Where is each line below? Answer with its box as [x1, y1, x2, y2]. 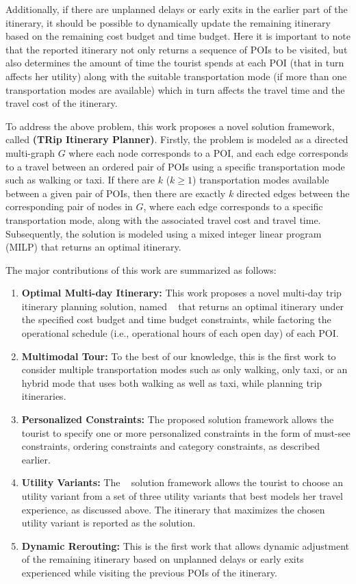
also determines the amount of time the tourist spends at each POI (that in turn [5, 55, 344, 70]
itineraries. [21, 389, 66, 403]
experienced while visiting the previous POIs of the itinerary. [21, 565, 277, 579]
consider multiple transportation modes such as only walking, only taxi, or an [21, 362, 348, 377]
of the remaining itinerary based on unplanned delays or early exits [21, 552, 304, 566]
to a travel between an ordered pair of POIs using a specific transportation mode [5, 159, 345, 173]
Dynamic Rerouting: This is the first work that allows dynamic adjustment [21, 538, 349, 553]
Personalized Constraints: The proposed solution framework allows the [21, 412, 334, 427]
